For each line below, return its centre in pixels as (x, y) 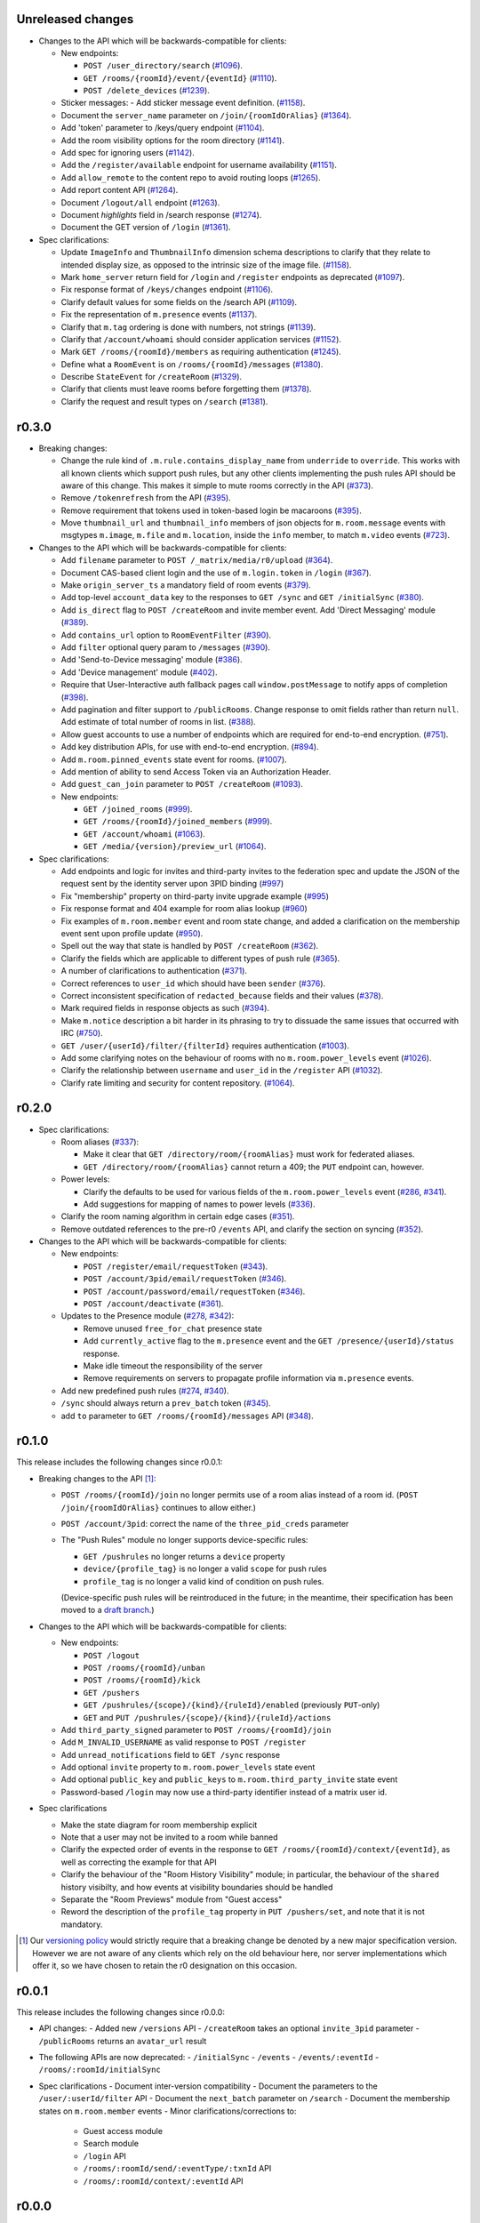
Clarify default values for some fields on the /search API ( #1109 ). (179, 301)
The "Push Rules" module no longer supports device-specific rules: (184, 1540)
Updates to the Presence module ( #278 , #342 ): (148, 1316)
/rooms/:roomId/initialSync (100, 2070)
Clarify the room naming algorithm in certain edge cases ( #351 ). (178, 1216)
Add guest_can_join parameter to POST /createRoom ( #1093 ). (182, 784)
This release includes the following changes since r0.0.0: (121, 2012)
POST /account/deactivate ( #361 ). (153, 1304)
